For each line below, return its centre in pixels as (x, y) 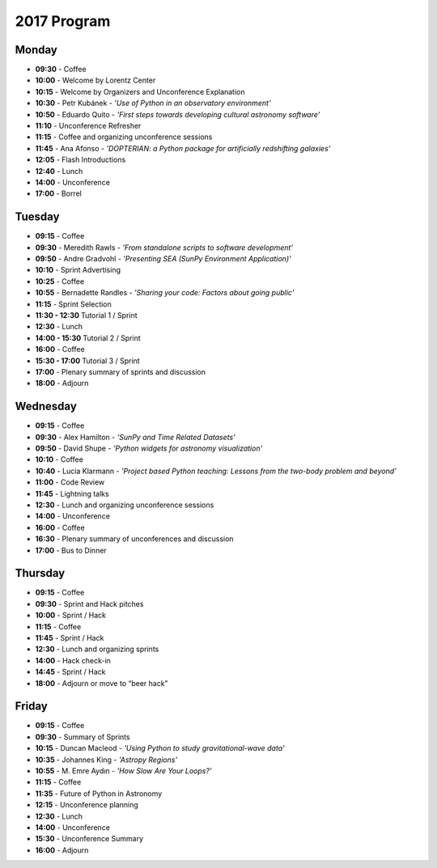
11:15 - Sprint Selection (74, 304)
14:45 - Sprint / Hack (70, 672)
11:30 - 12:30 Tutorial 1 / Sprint (86, 315)
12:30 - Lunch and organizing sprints (97, 649)
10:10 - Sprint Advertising (78, 270)
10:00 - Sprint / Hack (71, 616)
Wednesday (46, 406)
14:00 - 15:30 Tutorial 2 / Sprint (88, 338)
